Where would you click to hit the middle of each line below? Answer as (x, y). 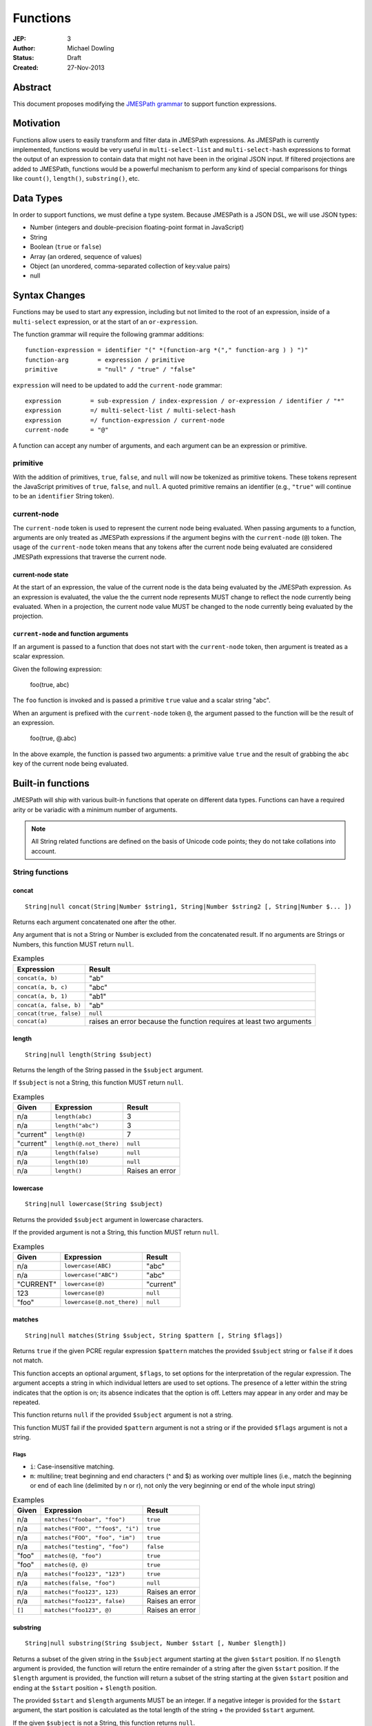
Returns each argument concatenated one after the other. (94, 922)
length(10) (72, 1162)
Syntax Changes (49, 296)
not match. (28, 1361)
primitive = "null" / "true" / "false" (111, 370)
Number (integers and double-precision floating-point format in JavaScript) (137, 227)
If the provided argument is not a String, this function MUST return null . (116, 1232)
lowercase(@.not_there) (102, 1302)
